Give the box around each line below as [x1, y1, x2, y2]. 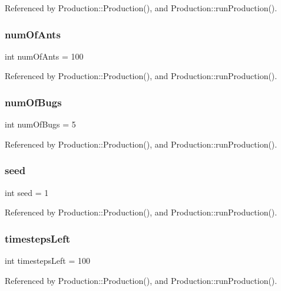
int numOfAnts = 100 [5, 50, 84, 62]
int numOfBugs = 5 [5, 118, 76, 130]
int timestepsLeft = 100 [5, 254, 90, 267]
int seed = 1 [5, 186, 49, 198]
